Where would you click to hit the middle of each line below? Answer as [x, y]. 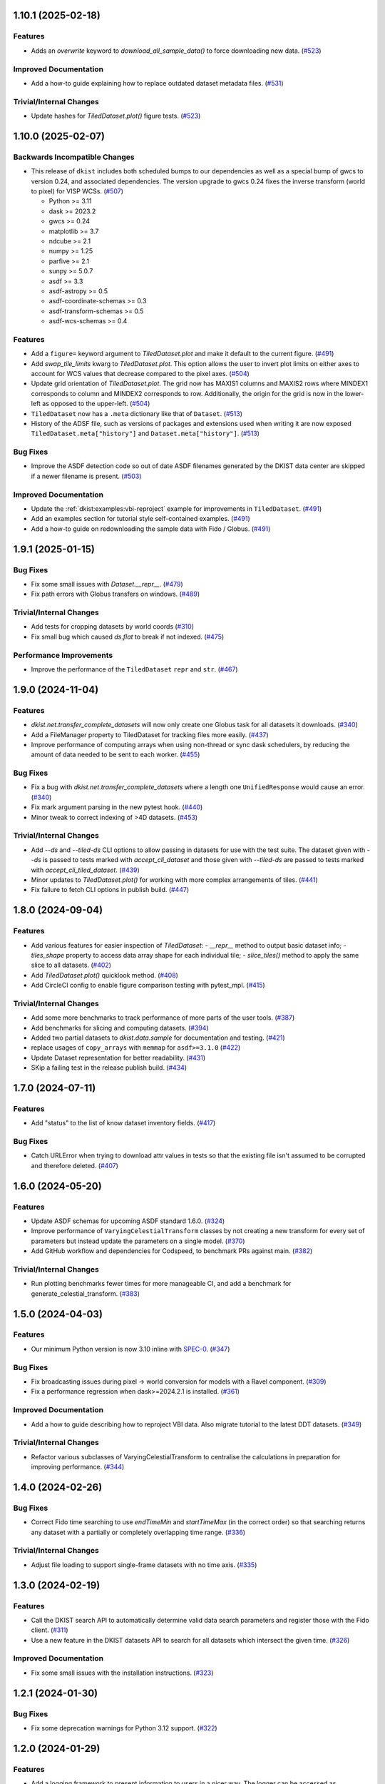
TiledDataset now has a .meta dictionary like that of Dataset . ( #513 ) [137, 413]
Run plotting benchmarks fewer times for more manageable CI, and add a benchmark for [161, 1284]
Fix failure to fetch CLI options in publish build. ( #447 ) [110, 890]
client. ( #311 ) [50, 1630]
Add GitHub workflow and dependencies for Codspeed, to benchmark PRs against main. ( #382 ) [172, 1251]
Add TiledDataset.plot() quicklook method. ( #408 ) [104, 975]
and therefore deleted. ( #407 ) [75, 1165]
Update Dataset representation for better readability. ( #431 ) [118, 1058]
